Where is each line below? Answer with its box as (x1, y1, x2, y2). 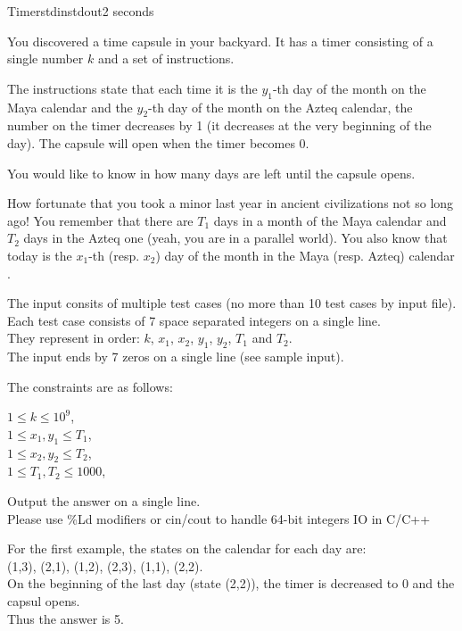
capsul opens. (7, 592, 80, 610)
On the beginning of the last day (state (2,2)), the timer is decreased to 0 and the (7, 574, 455, 593)
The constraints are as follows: (7, 377, 173, 395)
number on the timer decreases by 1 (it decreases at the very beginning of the (7, 116, 432, 135)
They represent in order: (7, 328, 140, 347)
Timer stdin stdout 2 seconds (7, 2, 154, 20)
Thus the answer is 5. (7, 609, 124, 627)
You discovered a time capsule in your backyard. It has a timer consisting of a (7, 31, 433, 50)
